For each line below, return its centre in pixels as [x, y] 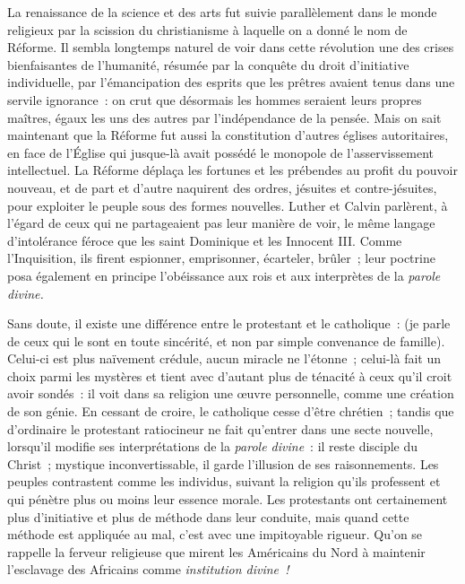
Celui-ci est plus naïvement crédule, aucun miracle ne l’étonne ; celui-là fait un [224, 358]
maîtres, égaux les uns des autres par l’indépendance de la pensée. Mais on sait [224, 117]
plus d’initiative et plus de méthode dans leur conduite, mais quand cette [208, 516]
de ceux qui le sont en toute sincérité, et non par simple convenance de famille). [226, 340]
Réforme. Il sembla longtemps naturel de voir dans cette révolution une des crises [231, 47]
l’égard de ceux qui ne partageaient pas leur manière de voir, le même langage [221, 223]
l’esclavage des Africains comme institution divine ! [148, 569]
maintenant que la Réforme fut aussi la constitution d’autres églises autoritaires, [228, 135]
